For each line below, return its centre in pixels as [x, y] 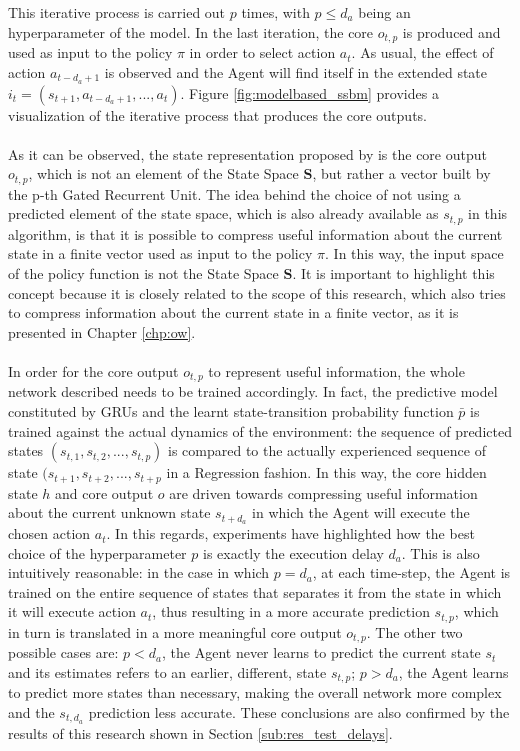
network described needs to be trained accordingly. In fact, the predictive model [253, 391]
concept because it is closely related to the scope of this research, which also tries [257, 292]
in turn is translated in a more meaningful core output [175, 631]
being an [384, 12]
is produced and [451, 31]
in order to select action [262, 52]
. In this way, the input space [414, 253]
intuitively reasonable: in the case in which [139, 572]
